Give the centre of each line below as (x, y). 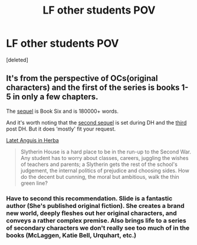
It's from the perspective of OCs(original (82, 78)
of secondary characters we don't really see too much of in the (98, 228)
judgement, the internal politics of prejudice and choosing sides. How (105, 170)
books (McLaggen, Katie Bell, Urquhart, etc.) (71, 235)
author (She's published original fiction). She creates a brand (95, 205)
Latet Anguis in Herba (32, 140)
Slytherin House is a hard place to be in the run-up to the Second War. (106, 152)
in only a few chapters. (55, 97)
